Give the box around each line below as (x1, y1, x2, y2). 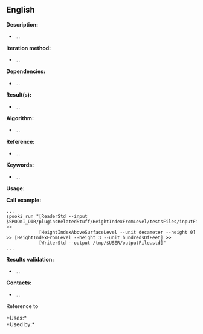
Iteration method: (6, 44, 51, 51)
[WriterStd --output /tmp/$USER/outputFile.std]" (38, 240, 166, 246)
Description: (6, 21, 38, 28)
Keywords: (6, 161, 34, 169)
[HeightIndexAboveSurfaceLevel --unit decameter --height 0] (38, 229, 196, 235)
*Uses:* (6, 314, 27, 321)
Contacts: (6, 279, 32, 286)
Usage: (6, 184, 25, 192)
